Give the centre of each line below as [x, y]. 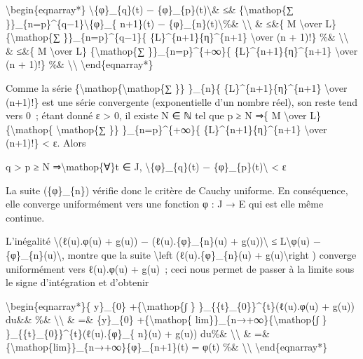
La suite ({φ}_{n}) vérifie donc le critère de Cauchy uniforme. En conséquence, [177, 190]
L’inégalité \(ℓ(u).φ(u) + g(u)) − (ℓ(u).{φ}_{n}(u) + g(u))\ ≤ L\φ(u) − [163, 241]
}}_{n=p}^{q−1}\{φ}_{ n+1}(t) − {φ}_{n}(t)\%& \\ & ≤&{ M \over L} [171, 23]
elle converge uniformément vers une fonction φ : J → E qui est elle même [165, 204]
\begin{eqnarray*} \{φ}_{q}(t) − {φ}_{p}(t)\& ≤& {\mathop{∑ [150, 9]
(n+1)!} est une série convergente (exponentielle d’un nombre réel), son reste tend [182, 101]
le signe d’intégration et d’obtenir [77, 282]
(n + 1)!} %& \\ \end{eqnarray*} [80, 64]
